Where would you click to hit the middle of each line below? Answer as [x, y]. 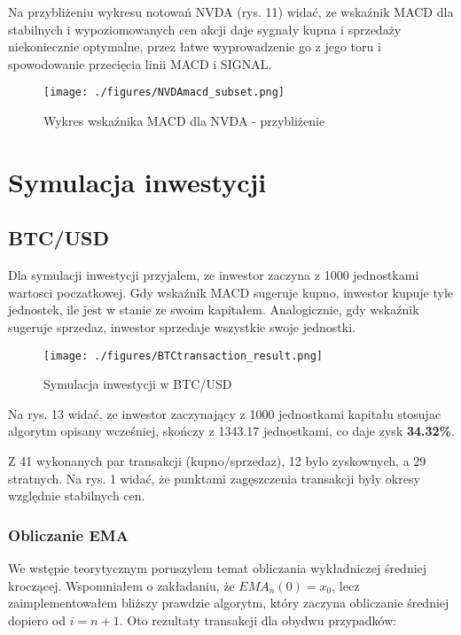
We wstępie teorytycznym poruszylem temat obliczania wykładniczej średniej [218, 568]
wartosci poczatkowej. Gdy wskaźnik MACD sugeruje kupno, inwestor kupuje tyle [230, 292]
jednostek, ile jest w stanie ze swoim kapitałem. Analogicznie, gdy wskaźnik [214, 310]
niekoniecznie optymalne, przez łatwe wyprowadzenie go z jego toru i [195, 46]
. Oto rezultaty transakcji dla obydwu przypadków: [258, 620]
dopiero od [37, 620]
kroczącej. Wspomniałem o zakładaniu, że [121, 585]
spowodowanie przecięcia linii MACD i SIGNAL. [140, 63]
